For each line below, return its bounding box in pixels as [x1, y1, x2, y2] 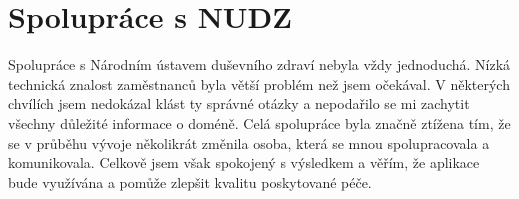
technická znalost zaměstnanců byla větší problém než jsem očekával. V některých [8, 73, 510, 94]
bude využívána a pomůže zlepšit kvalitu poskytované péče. [8, 171, 372, 192]
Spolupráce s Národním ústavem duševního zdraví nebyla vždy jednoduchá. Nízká [8, 54, 511, 75]
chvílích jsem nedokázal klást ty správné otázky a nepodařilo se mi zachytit [8, 93, 470, 114]
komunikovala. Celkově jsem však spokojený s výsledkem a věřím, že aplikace [8, 152, 480, 173]
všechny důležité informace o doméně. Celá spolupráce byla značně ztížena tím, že [8, 112, 511, 133]
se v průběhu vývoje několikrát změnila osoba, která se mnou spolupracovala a [8, 132, 490, 153]
